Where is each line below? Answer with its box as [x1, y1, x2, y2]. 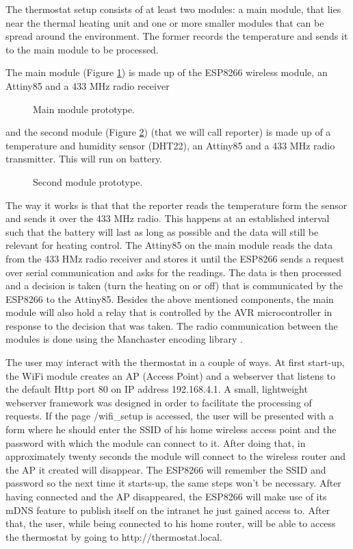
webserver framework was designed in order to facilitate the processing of [5, 395, 312, 409]
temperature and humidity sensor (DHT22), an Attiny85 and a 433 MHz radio [5, 138, 335, 152]
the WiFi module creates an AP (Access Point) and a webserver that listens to [5, 368, 336, 382]
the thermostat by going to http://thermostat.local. [5, 529, 222, 544]
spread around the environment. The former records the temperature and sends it [5, 29, 348, 43]
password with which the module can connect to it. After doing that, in [5, 435, 306, 450]
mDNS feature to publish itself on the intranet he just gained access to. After [5, 502, 330, 517]
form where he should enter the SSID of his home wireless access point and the [5, 422, 337, 437]
